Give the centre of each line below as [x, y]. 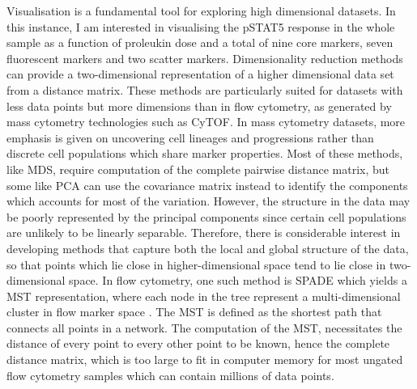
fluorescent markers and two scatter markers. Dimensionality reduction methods [205, 58]
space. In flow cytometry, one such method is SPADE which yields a [238, 280]
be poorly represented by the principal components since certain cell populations [206, 216]
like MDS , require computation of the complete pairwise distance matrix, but [198, 169]
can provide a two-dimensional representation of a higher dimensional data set [200, 74]
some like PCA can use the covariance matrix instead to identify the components [207, 185]
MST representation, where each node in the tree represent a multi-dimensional [204, 296]
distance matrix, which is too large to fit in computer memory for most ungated [205, 359]
